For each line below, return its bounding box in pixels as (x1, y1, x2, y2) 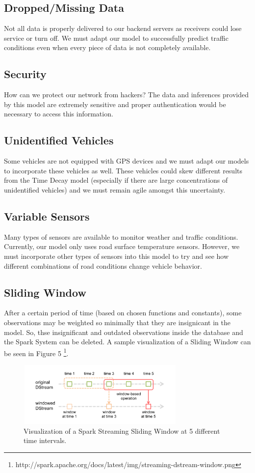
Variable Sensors (4, 208, 90, 223)
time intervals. (24, 435, 67, 445)
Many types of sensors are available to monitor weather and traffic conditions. (4, 231, 238, 242)
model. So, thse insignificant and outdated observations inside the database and (4, 327, 243, 337)
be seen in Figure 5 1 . (4, 346, 69, 358)
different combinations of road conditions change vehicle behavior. (4, 260, 202, 271)
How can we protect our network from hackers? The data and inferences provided (4, 89, 249, 100)
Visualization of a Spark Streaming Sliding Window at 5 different (24, 425, 220, 436)
